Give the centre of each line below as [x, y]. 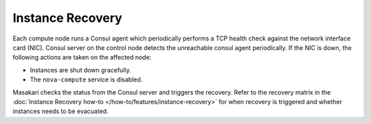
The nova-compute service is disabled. [86, 79]
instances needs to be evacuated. [61, 111]
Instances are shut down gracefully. [81, 70]
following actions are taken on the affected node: [82, 58]
